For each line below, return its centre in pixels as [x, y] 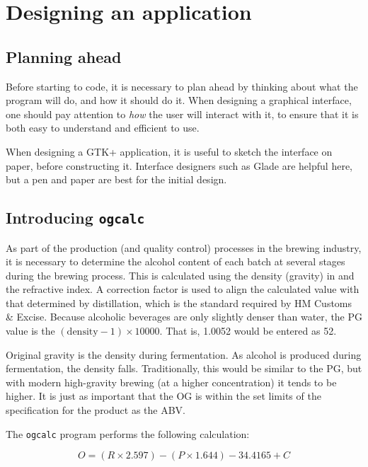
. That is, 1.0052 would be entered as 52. [248, 331]
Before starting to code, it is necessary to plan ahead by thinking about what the [182, 86]
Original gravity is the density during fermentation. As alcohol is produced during [184, 354]
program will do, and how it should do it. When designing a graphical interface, [179, 100]
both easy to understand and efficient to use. [103, 128]
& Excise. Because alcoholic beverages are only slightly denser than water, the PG [184, 317]
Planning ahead [64, 56]
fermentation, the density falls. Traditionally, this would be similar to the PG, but [184, 368]
